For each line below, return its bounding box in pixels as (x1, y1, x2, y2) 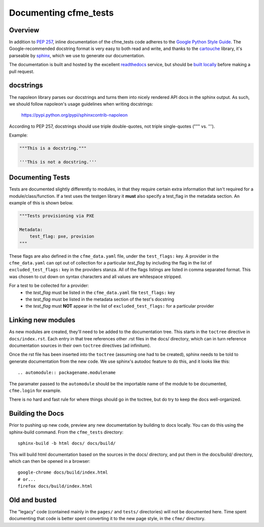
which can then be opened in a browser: (9, 458, 90, 464)
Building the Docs (9, 409, 65, 418)
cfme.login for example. (9, 387, 62, 394)
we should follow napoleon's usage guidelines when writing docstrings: (9, 101, 154, 107)
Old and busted (9, 496, 57, 504)
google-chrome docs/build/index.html (18, 470, 109, 475)
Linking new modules (9, 316, 76, 324)
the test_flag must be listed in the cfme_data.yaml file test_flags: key (25, 289, 176, 295)
